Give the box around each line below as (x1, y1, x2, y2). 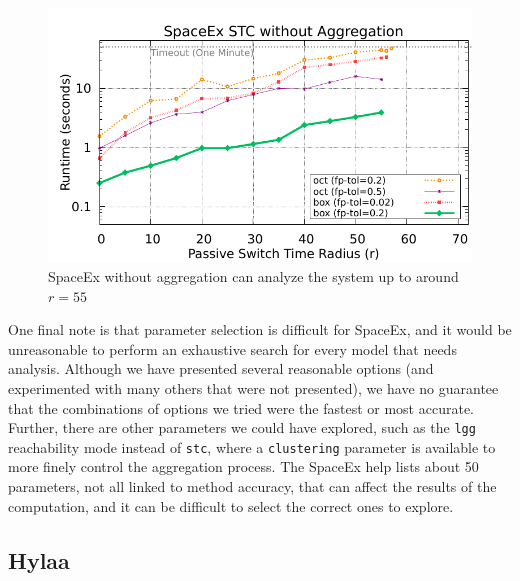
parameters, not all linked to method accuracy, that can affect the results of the (8, 476, 497, 497)
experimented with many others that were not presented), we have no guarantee (8, 377, 499, 398)
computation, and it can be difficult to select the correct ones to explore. (8, 495, 454, 516)
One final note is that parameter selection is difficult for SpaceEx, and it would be (8, 319, 512, 340)
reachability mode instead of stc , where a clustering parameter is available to (8, 436, 496, 457)
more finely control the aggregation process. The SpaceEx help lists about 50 (8, 456, 479, 477)
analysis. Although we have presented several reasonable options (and (8, 358, 434, 379)
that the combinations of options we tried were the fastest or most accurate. (8, 397, 474, 418)
